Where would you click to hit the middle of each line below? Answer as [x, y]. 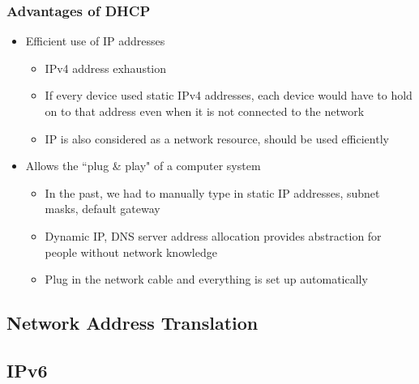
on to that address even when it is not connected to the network [205, 111]
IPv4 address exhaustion [106, 68]
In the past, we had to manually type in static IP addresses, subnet [212, 192]
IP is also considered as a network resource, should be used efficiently [217, 138]
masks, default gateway [103, 209]
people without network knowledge [131, 252]
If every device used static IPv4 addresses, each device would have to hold [229, 95]
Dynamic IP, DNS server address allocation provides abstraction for [213, 235]
